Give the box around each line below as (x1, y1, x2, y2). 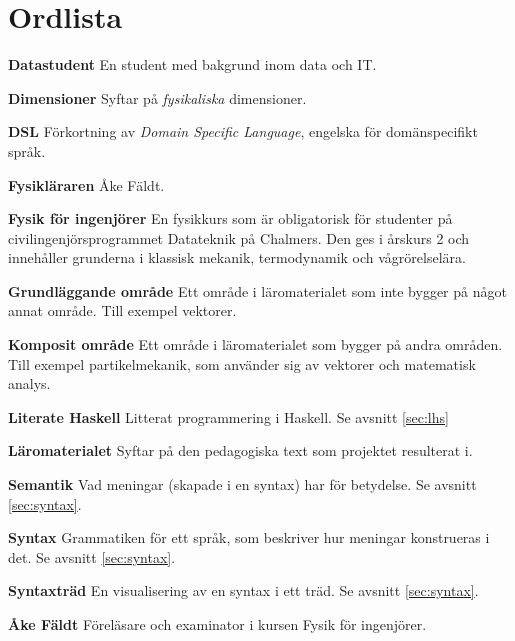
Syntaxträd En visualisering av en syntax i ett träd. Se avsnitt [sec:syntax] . (8, 580, 479, 601)
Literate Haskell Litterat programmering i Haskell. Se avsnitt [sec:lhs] (8, 406, 449, 427)
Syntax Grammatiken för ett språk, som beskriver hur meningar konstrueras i (8, 527, 490, 548)
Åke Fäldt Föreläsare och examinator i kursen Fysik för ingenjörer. (8, 614, 427, 634)
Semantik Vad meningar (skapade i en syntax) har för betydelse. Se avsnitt (8, 474, 477, 495)
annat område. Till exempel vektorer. (8, 300, 237, 321)
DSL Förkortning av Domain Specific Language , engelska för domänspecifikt (8, 121, 478, 142)
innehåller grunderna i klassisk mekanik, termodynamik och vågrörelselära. (8, 247, 466, 268)
